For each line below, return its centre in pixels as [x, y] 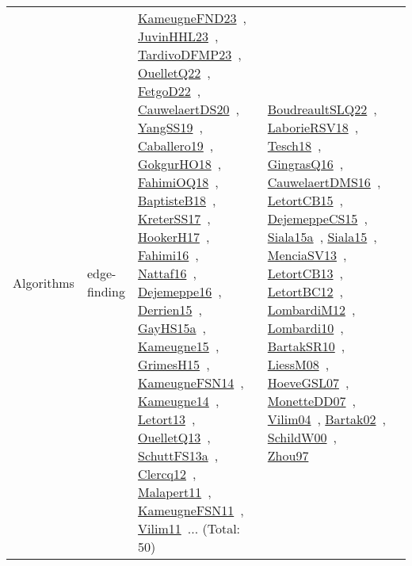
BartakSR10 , [306, 346]
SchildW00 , [302, 437]
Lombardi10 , [305, 328]
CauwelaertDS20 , [189, 109]
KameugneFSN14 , [191, 382]
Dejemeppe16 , [180, 291]
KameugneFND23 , [192, 18]
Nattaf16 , [167, 273]
